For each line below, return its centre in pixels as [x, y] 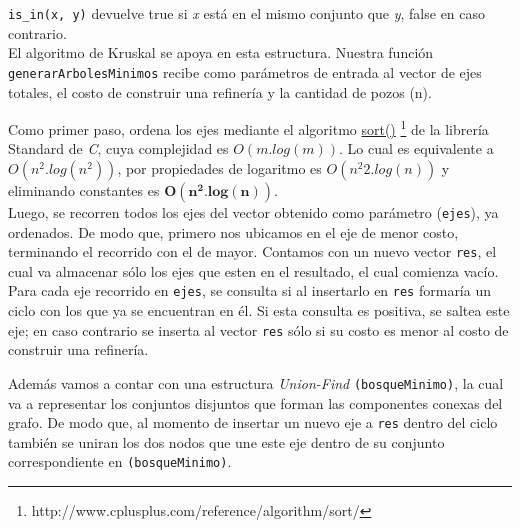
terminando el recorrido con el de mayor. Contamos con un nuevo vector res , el [252, 251]
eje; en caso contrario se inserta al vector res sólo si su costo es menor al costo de [258, 329]
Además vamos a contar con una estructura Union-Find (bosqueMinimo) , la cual [256, 382]
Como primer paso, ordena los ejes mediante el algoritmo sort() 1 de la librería [248, 127]
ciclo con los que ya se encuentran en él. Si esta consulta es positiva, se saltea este [259, 310]
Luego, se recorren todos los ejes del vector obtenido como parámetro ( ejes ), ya [253, 211]
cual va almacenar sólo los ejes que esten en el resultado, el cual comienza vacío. [253, 270]
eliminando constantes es [84, 189]
